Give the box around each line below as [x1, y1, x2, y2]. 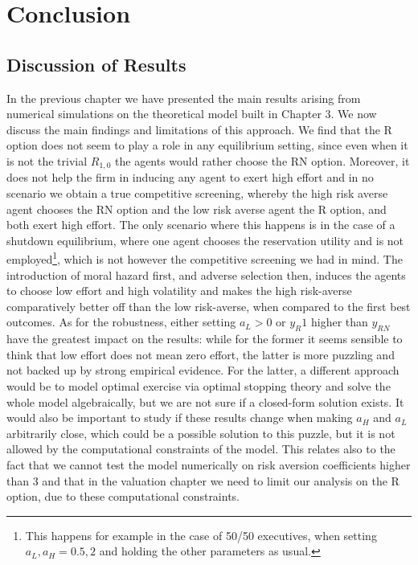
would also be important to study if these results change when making [6, 409, 353, 426]
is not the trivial [6, 152, 88, 169]
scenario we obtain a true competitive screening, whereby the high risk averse [6, 185, 388, 201]
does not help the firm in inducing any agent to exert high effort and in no [6, 169, 374, 186]
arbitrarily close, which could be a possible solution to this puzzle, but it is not [6, 424, 395, 441]
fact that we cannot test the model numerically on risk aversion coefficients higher [6, 456, 411, 473]
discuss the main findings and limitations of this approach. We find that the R [6, 121, 392, 137]
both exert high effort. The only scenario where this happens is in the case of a [6, 216, 395, 233]
